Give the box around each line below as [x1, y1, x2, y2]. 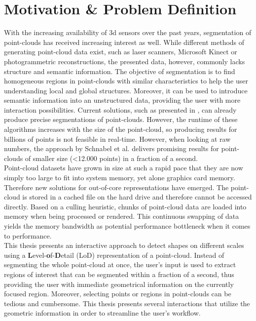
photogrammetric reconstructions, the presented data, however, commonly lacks [4, 56, 245, 66]
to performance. [4, 230, 52, 241]
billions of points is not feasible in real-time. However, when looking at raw [4, 133, 231, 144]
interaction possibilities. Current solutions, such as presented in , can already [4, 104, 237, 115]
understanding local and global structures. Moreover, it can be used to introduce [4, 85, 248, 95]
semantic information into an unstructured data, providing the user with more [4, 95, 241, 105]
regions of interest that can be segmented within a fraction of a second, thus [4, 269, 234, 279]
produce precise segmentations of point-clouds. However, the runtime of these [4, 114, 238, 124]
